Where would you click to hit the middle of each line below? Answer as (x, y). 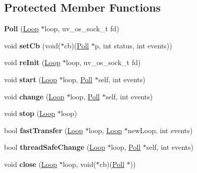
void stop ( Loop (30, 113)
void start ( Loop (31, 79)
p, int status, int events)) (133, 45)
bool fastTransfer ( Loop (44, 130)
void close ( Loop (31, 164)
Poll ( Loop (21, 28)
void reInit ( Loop (32, 62)
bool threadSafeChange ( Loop (55, 147)
